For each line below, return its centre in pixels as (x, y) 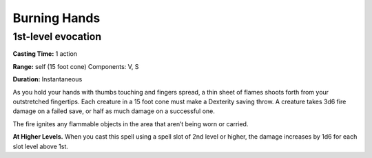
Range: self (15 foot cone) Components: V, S (76, 66)
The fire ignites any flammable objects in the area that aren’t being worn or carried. (131, 124)
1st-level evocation (57, 37)
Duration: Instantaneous (48, 79)
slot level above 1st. (41, 146)
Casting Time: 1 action (45, 54)
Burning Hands (56, 18)
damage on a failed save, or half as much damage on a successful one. (114, 111)
